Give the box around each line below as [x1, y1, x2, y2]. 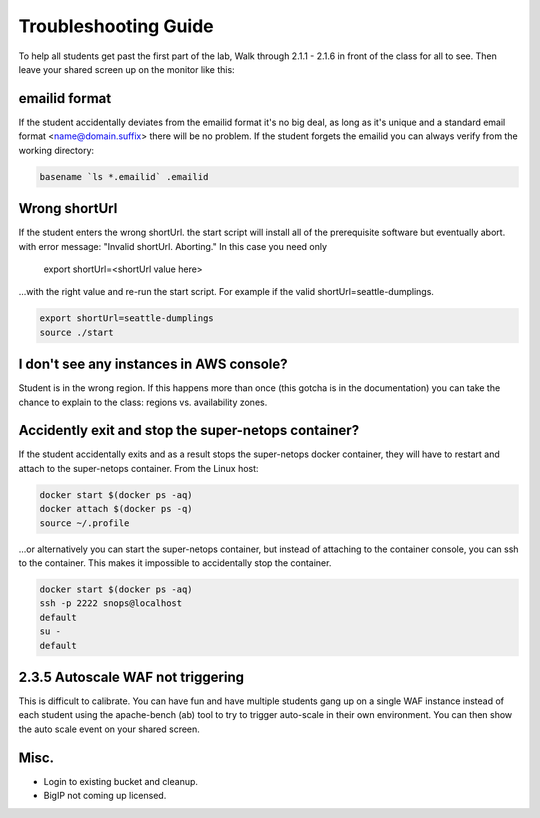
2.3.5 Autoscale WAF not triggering [18, 668, 245, 685]
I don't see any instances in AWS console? [18, 356, 289, 373]
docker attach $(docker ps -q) [39, 503, 194, 515]
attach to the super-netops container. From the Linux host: [18, 462, 259, 474]
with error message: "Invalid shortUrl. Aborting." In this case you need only [18, 240, 328, 252]
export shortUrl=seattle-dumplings [39, 313, 214, 324]
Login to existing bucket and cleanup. [43, 775, 199, 787]
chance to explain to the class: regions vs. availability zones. [18, 396, 268, 408]
